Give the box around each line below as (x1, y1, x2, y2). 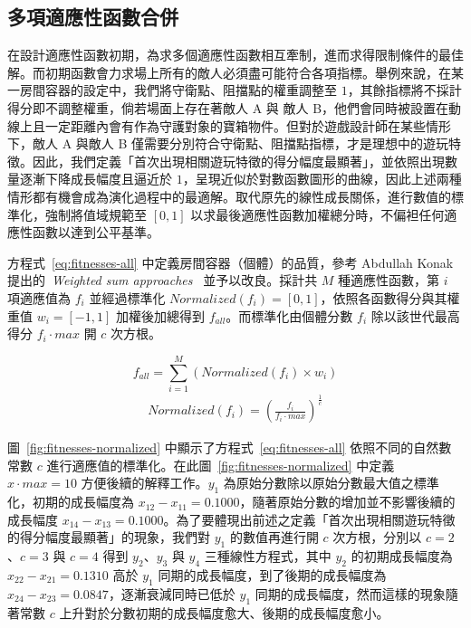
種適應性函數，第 (338, 271, 440, 290)
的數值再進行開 (229, 528, 319, 547)
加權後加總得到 (115, 306, 205, 325)
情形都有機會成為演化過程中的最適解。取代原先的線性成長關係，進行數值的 (7, 186, 451, 205)
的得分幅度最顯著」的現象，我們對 (7, 528, 210, 547)
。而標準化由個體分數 (226, 306, 353, 325)
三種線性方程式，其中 (204, 547, 332, 566)
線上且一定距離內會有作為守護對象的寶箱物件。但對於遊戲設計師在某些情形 (7, 116, 451, 135)
